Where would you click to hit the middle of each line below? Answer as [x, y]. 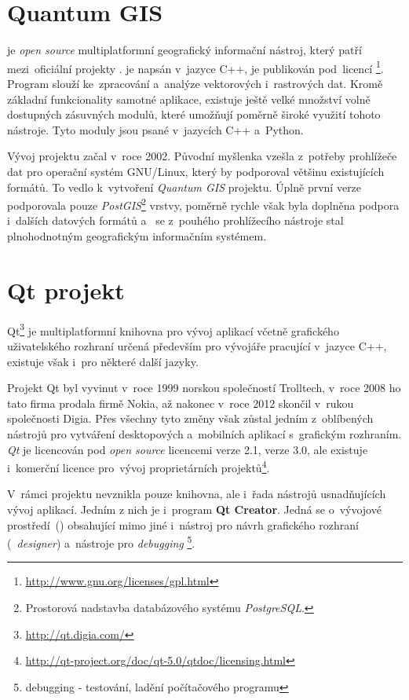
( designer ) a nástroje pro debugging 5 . [101, 542]
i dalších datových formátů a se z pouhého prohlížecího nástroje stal [175, 220]
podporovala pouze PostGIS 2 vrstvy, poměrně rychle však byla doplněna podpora [203, 204]
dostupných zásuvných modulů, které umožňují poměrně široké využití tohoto [194, 114]
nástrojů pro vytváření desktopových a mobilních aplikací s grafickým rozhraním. [204, 433]
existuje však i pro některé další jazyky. [103, 361]
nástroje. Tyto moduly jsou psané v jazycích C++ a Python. [155, 129]
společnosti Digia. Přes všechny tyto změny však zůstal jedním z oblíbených [190, 418]
